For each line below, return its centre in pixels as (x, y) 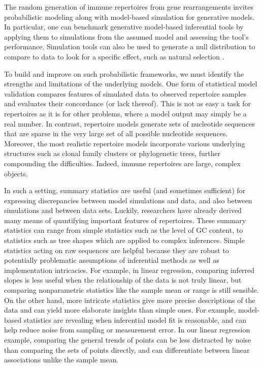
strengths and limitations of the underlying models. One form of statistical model (131, 84)
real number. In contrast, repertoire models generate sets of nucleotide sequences (129, 123)
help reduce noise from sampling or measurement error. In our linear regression (127, 330)
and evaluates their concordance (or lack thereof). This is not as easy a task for (127, 103)
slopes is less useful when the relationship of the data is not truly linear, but (123, 280)
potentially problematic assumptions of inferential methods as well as (112, 260)
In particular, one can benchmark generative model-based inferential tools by (124, 27)
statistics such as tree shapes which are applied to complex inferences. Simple (124, 240)
